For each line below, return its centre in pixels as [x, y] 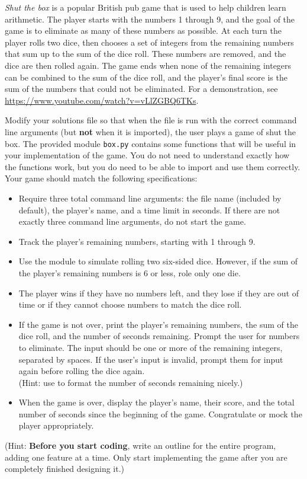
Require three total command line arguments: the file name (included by [150, 198]
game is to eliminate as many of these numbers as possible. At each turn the [143, 31]
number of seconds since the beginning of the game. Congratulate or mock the [160, 413]
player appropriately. [56, 425]
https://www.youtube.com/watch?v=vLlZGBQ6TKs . [102, 100]
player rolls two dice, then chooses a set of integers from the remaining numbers [149, 42]
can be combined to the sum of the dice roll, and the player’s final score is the [146, 77]
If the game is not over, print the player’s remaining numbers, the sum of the [159, 324]
